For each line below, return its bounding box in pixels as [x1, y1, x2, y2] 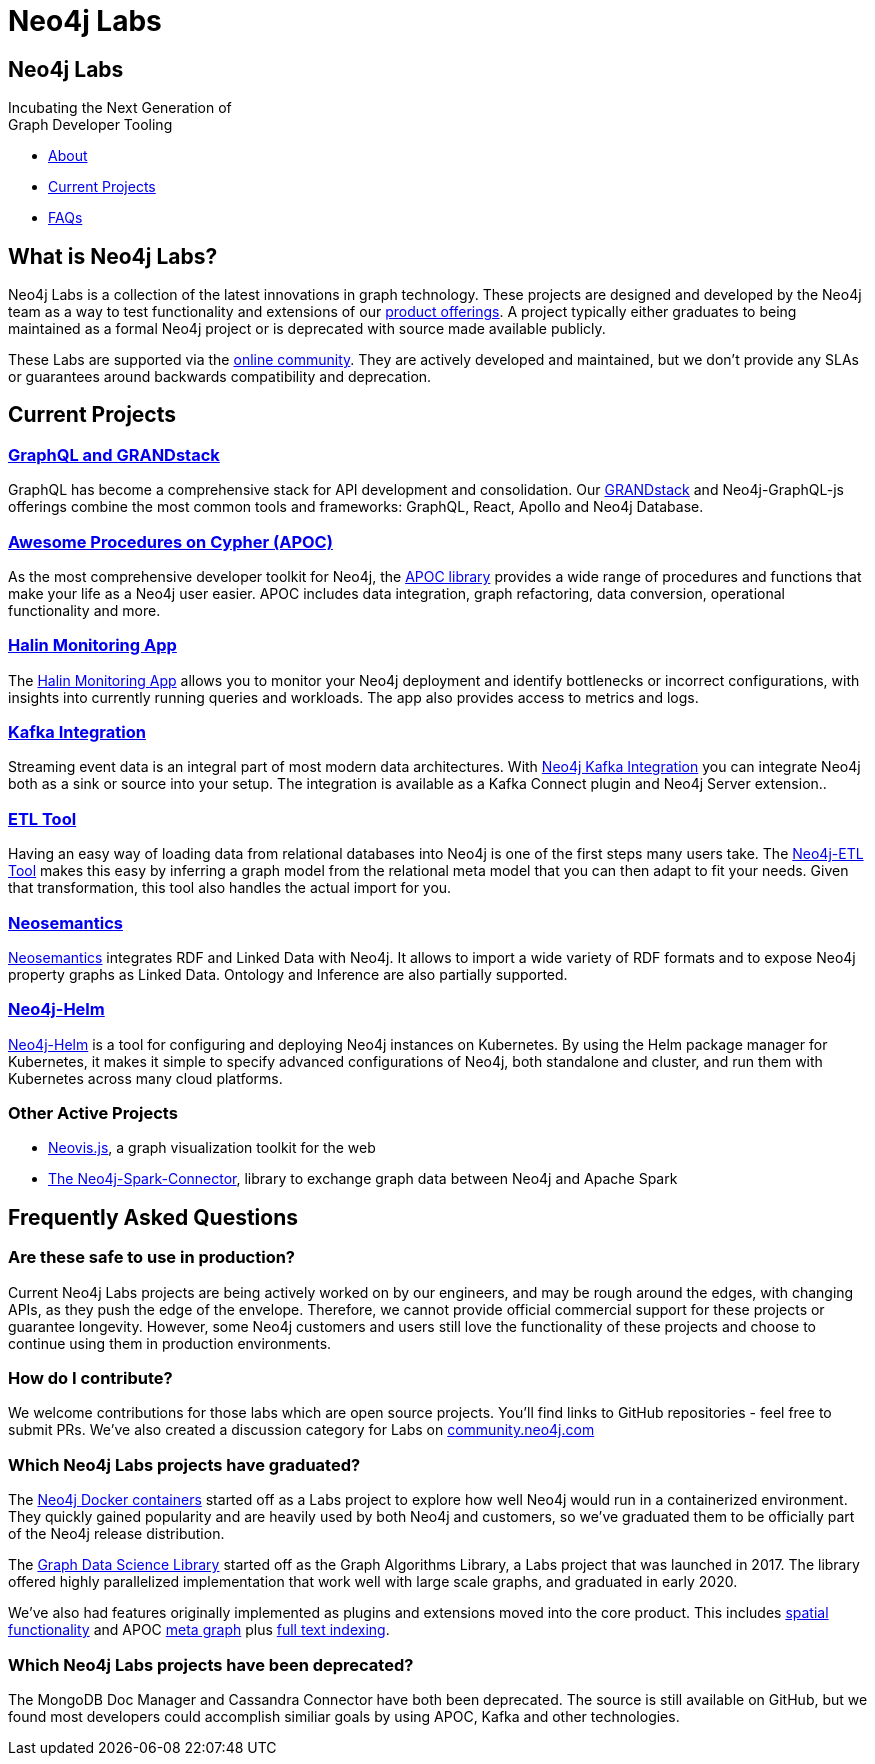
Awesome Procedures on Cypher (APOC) [8, 531, 333, 552]
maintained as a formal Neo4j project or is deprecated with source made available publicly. [8, 320, 606, 338]
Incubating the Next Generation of [8, 99, 232, 117]
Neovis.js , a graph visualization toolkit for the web [48, 1139, 376, 1157]
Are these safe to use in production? [8, 1247, 295, 1268]
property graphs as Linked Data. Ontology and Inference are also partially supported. [8, 965, 568, 983]
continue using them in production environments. [8, 1334, 332, 1352]
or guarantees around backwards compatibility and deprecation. [8, 368, 432, 386]
